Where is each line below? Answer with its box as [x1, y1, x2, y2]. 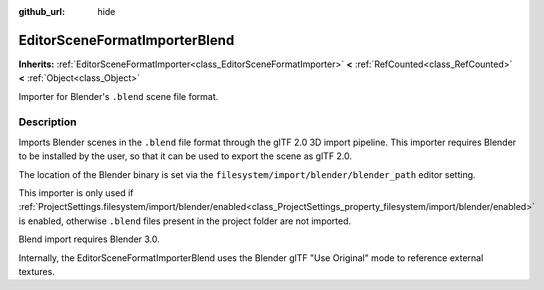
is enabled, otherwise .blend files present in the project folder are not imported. [18, 215, 352, 227]
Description [18, 115, 77, 129]
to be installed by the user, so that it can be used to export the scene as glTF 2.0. [18, 150, 353, 162]
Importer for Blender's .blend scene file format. [18, 90, 219, 102]
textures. [18, 265, 55, 277]
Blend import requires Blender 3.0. [18, 233, 160, 245]
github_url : [18, 6, 65, 17]
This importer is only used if [18, 187, 134, 199]
